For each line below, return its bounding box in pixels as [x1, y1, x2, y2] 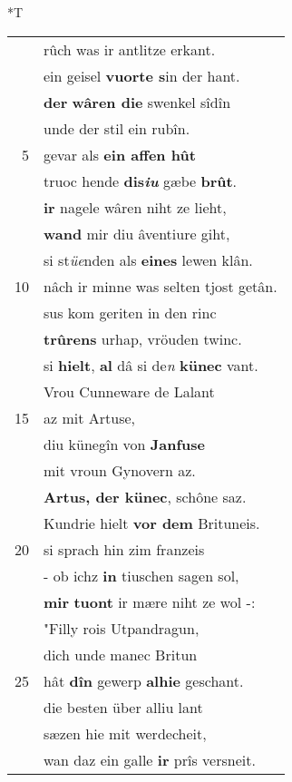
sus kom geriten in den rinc [44, 301, 217, 323]
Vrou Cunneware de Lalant [44, 380, 215, 402]
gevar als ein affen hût [44, 143, 196, 165]
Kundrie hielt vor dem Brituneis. [44, 512, 260, 533]
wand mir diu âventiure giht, [44, 222, 230, 244]
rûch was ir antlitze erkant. [44, 38, 216, 60]
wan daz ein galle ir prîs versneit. [44, 748, 256, 770]
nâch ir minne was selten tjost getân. [44, 275, 277, 297]
